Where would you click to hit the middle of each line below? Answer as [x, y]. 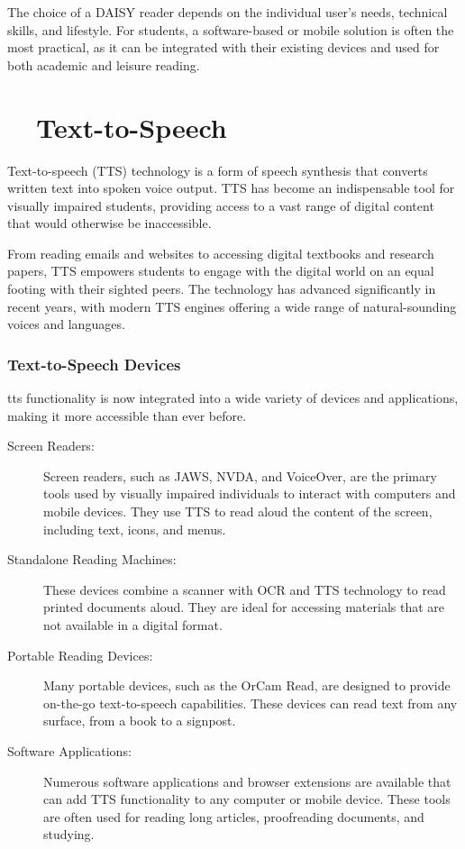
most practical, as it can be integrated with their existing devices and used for [223, 47]
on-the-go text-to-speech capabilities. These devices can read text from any [251, 703]
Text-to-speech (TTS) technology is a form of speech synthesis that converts [218, 170]
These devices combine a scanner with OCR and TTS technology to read [245, 589]
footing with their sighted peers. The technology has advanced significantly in [222, 289]
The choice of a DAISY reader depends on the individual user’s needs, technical [228, 12]
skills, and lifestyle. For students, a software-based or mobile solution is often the [231, 29]
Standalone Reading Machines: [92, 559]
